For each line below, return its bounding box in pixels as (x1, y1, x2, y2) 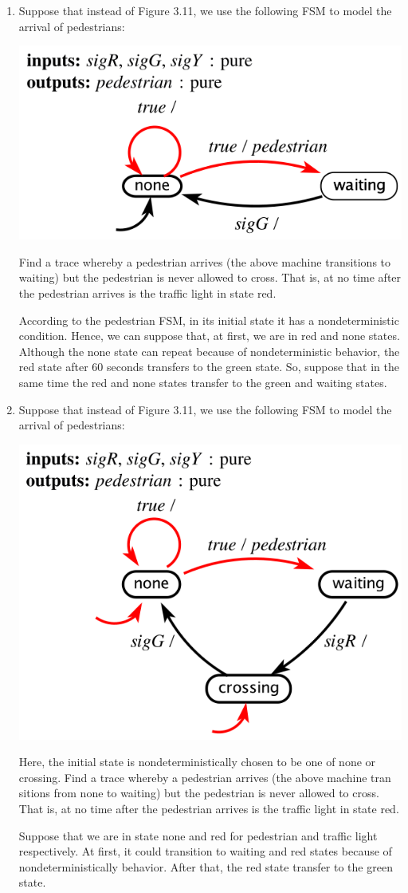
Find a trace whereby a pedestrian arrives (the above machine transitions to (18, 253, 391, 270)
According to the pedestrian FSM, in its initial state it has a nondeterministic (18, 311, 399, 328)
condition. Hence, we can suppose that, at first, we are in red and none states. (18, 327, 400, 344)
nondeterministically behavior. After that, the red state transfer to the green (18, 858, 393, 875)
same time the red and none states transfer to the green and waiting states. (18, 373, 387, 390)
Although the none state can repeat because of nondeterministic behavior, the (18, 342, 400, 359)
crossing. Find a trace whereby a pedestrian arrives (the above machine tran (18, 769, 391, 785)
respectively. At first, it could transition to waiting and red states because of (18, 843, 392, 859)
